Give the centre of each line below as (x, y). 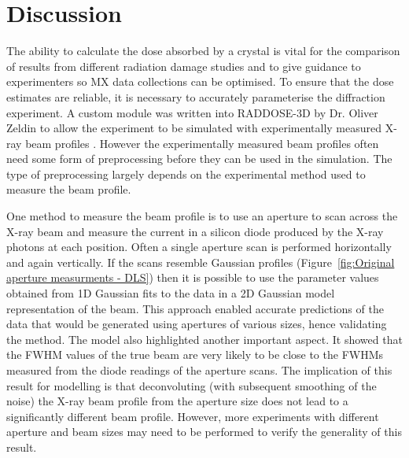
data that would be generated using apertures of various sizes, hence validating (197, 324)
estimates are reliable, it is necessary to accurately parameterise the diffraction (196, 96)
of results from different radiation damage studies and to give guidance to (184, 66)
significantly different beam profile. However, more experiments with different (193, 416)
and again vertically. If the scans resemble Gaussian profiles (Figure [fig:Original (201, 262)
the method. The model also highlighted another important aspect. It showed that (204, 339)
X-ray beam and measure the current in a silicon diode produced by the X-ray (195, 231)
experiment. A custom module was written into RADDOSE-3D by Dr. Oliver (192, 112)
